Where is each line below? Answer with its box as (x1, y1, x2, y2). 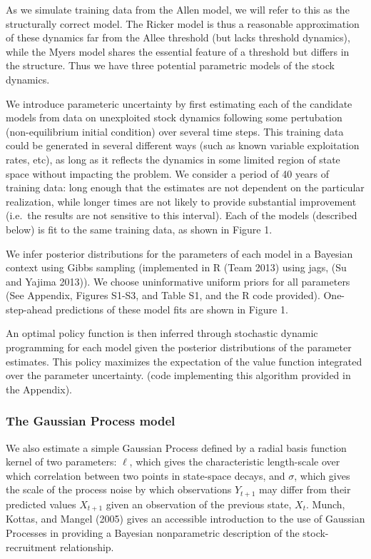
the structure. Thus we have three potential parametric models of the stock (6, 58, 335, 73)
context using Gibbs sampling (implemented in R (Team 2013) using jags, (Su (6, 260, 347, 275)
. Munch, (306, 496, 345, 511)
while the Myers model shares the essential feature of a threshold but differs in (6, 44, 350, 59)
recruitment (6, 539, 57, 554)
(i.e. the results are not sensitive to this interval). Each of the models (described (6, 208, 357, 223)
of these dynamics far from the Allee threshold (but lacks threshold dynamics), (6, 30, 350, 45)
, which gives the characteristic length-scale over (129, 454, 340, 469)
